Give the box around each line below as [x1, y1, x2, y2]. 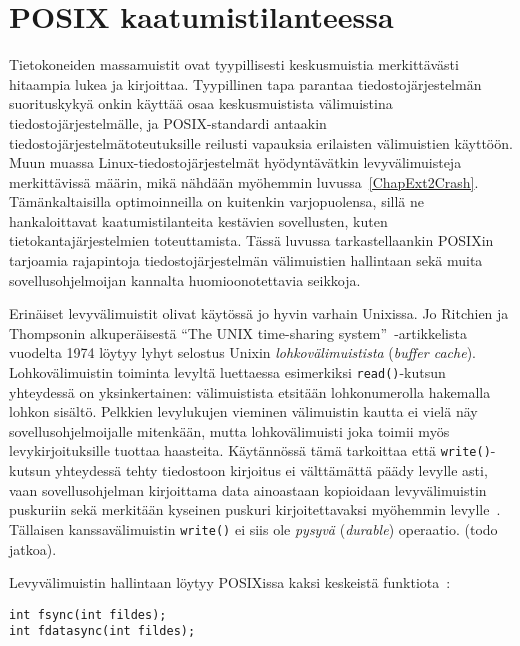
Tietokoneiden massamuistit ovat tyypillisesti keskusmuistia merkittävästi [9, 54, 459, 75]
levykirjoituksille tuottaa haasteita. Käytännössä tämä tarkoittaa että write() [9, 440, 491, 461]
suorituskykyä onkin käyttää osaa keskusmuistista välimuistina [9, 93, 393, 114]
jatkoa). [9, 538, 57, 559]
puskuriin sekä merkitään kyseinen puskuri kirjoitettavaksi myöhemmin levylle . [9, 499, 501, 520]
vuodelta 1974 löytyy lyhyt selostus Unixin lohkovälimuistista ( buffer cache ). [9, 342, 476, 363]
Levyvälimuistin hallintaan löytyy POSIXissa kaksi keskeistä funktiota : [9, 572, 451, 593]
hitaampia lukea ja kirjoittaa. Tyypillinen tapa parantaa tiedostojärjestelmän [9, 73, 482, 94]
